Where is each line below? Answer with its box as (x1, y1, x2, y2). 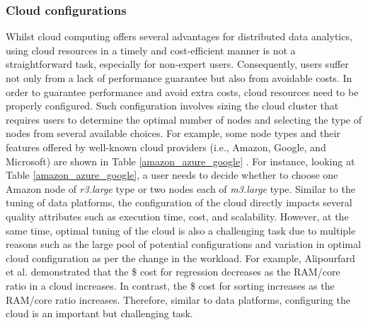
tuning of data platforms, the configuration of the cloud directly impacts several (6, 195, 352, 210)
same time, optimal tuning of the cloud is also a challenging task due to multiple (6, 223, 356, 237)
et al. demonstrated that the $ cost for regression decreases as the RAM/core (6, 264, 340, 279)
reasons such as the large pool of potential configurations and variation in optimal (6, 237, 361, 252)
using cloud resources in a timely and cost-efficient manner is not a (6, 42, 296, 57)
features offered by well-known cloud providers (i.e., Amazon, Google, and (6, 139, 326, 154)
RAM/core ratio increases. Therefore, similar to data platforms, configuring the (6, 292, 350, 307)
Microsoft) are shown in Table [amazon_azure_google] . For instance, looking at (6, 153, 355, 168)
